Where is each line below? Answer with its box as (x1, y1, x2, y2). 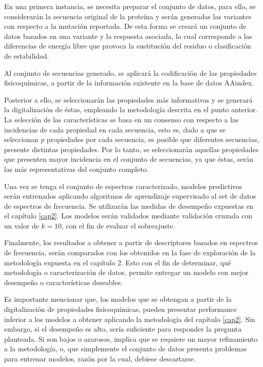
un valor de (4, 220, 39, 231)
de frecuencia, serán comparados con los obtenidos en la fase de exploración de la (4, 247, 256, 258)
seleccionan (4, 134, 39, 145)
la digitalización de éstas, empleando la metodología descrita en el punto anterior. (4, 104, 258, 115)
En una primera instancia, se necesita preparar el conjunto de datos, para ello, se (4, 1, 256, 11)
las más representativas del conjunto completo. (4, 163, 149, 174)
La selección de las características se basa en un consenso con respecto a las (4, 114, 239, 124)
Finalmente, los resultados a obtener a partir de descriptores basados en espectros (4, 237, 258, 248)
